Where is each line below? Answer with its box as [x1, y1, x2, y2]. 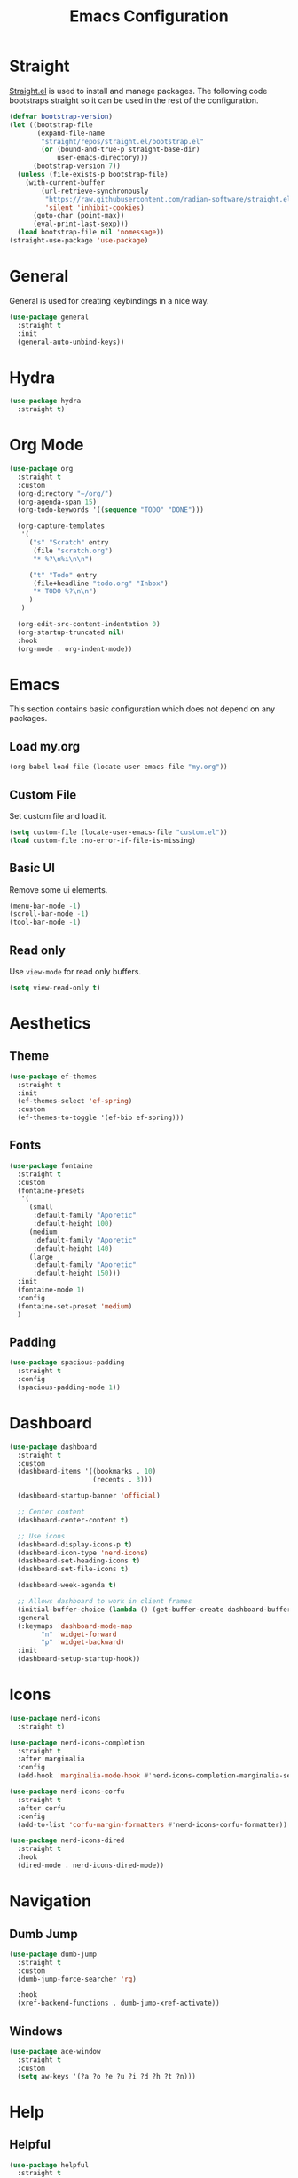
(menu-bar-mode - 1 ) [9, 902, 82, 910]
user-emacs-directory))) [56, 154, 149, 163]
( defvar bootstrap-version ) [9, 112, 114, 121]
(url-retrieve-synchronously [41, 187, 149, 195]
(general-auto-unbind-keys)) [17, 338, 125, 346]
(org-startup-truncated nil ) [17, 628, 125, 637]
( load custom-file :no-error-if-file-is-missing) [9, 836, 197, 845]
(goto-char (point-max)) [32, 211, 125, 220]
